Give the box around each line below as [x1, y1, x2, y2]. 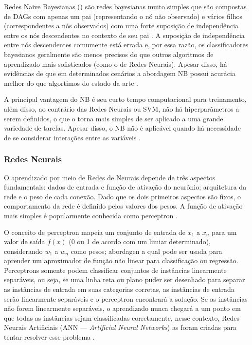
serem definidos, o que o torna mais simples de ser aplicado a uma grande [4, 113, 223, 123]
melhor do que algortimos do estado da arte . [4, 77, 138, 88]
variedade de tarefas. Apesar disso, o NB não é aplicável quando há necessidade [4, 123, 241, 133]
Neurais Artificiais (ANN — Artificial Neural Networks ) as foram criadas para [4, 322, 237, 332]
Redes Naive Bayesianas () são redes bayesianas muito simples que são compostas [4, 1, 247, 11]
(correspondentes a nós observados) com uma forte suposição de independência [4, 20, 239, 31]
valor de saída [4, 236, 45, 247]
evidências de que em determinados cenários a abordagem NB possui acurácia [4, 68, 235, 78]
